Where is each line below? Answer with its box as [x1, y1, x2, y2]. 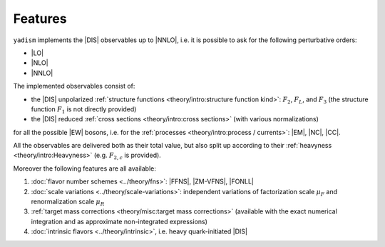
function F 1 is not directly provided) [31, 104, 137, 115]
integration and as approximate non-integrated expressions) [31, 217, 208, 226]
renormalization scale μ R [31, 197, 105, 207]
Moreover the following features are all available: [13, 164, 157, 173]
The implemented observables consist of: [13, 82, 135, 91]
